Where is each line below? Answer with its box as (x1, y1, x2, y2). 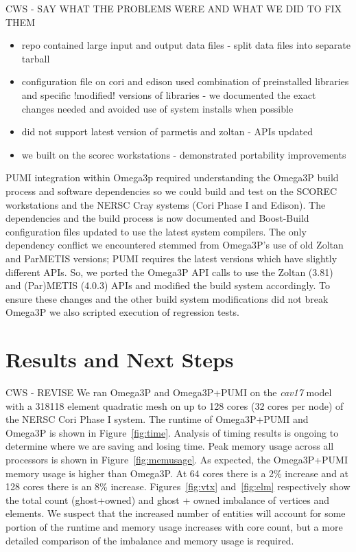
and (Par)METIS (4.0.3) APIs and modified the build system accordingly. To (5, 278, 331, 292)
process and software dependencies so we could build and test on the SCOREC (5, 183, 337, 198)
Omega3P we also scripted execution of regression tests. (5, 305, 239, 319)
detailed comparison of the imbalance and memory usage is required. (5, 533, 294, 547)
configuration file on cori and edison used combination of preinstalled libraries (21, 74, 349, 89)
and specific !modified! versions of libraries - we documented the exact (21, 87, 316, 102)
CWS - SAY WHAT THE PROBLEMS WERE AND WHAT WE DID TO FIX (5, 1, 342, 15)
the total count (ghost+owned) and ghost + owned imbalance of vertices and (5, 492, 329, 507)
